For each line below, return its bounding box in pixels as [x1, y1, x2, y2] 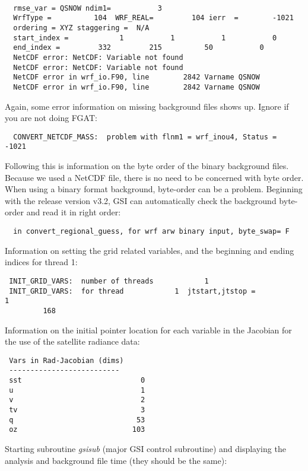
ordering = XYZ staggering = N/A [13, 23, 150, 32]
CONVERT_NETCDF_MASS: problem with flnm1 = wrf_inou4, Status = [13, 132, 277, 141]
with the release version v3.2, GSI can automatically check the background [5, 194, 277, 206]
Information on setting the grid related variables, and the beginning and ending [5, 244, 294, 256]
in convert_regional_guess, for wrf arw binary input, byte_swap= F [13, 227, 290, 236]
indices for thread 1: [5, 256, 78, 268]
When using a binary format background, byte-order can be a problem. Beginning [5, 183, 303, 195]
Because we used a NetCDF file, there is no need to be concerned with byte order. [5, 171, 304, 183]
